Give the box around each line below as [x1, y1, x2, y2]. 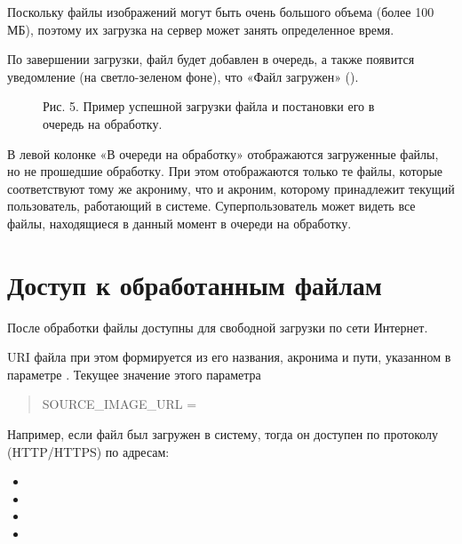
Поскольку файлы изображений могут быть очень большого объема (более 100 [7, 3, 434, 20]
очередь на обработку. [43, 114, 163, 132]
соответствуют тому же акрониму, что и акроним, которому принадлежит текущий [7, 179, 455, 197]
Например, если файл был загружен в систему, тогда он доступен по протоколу [7, 425, 439, 444]
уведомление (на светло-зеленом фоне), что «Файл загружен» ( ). [7, 67, 359, 85]
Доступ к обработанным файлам [7, 266, 382, 302]
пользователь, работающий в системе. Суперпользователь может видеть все [7, 196, 416, 215]
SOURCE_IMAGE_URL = [42, 395, 197, 413]
